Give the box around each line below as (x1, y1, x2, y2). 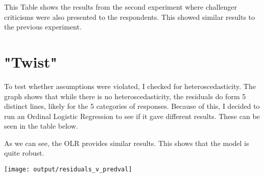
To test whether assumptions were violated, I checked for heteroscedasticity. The (4, 80, 256, 91)
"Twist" (4, 51, 58, 72)
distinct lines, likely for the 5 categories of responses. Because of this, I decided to (4, 101, 260, 111)
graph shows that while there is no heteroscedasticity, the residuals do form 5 (4, 91, 246, 101)
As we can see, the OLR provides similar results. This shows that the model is (4, 137, 249, 148)
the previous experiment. (4, 21, 82, 32)
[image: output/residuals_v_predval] (4, 166, 132, 173)
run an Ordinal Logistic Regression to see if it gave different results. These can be (4, 110, 260, 121)
